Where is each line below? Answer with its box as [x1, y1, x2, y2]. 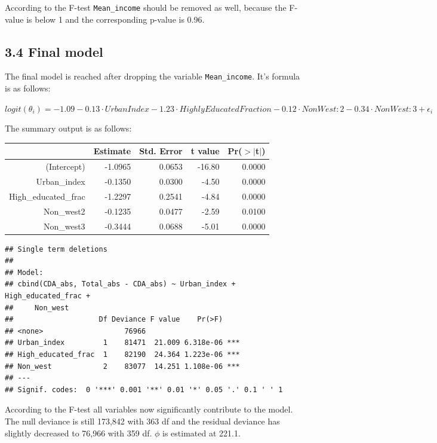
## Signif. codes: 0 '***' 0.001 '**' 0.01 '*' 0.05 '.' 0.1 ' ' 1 [5, 385, 283, 394]
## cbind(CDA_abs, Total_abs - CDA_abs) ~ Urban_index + [5, 280, 236, 289]
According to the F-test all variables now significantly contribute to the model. [5, 403, 293, 415]
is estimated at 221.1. [162, 426, 241, 439]
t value [190, 145, 220, 157]
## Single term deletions [5, 245, 107, 253]
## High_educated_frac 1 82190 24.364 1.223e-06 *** [5, 350, 240, 359]
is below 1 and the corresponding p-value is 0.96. [26, 13, 205, 25]
